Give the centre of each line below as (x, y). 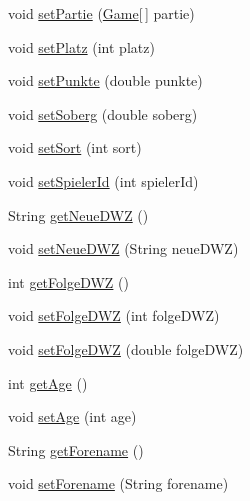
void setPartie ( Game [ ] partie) (101, 13)
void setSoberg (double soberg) (103, 113)
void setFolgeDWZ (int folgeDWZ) (114, 315)
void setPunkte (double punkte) (105, 80)
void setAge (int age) (72, 416)
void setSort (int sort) (75, 147)
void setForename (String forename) (118, 483)
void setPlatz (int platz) (81, 46)
